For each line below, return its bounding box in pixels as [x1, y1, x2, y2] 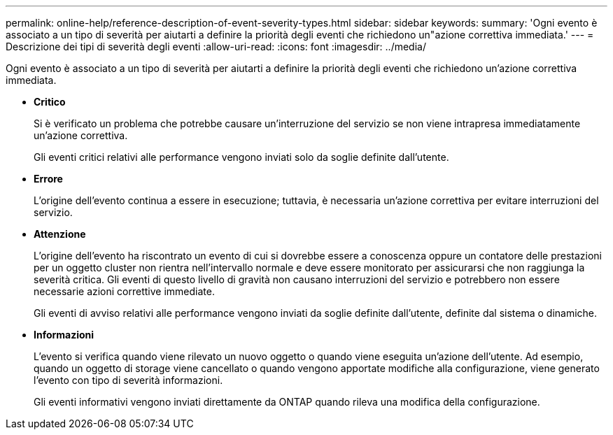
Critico [34, 96, 66, 108]
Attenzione [34, 228, 86, 240]
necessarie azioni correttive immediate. [34, 285, 215, 297]
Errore [34, 173, 63, 185]
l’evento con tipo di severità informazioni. [34, 374, 223, 386]
